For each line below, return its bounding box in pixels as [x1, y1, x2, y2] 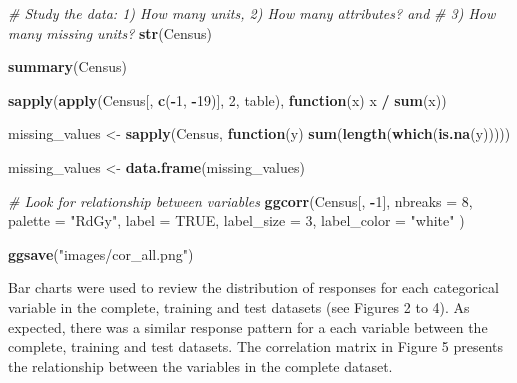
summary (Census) [8, 56, 127, 77]
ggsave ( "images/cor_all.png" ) [8, 243, 194, 264]
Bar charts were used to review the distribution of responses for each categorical [8, 277, 499, 298]
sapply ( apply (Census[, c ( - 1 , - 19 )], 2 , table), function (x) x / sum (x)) [8, 89, 447, 110]
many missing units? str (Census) [8, 22, 213, 43]
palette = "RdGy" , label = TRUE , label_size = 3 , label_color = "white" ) [8, 210, 465, 231]
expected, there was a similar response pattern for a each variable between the [8, 316, 488, 337]
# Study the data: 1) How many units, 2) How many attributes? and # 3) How [8, 3, 496, 23]
